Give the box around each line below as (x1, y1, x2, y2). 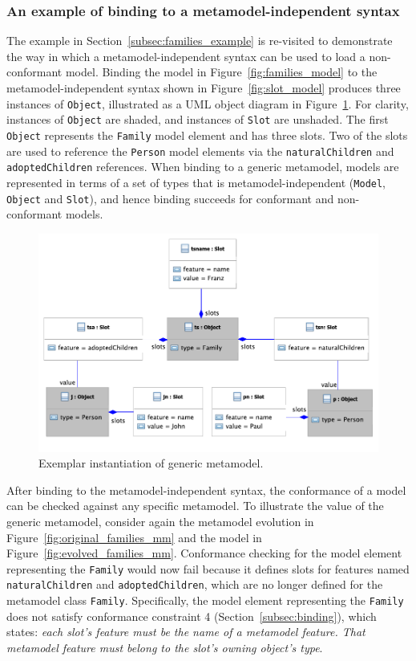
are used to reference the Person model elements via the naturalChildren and (6, 142, 394, 159)
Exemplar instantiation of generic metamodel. (38, 455, 264, 471)
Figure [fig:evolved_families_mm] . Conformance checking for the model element (6, 545, 402, 561)
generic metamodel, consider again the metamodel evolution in (6, 512, 314, 529)
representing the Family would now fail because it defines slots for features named (6, 560, 410, 577)
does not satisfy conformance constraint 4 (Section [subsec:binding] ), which (6, 607, 377, 624)
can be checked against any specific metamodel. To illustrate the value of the (6, 497, 384, 514)
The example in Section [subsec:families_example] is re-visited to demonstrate (6, 32, 393, 49)
